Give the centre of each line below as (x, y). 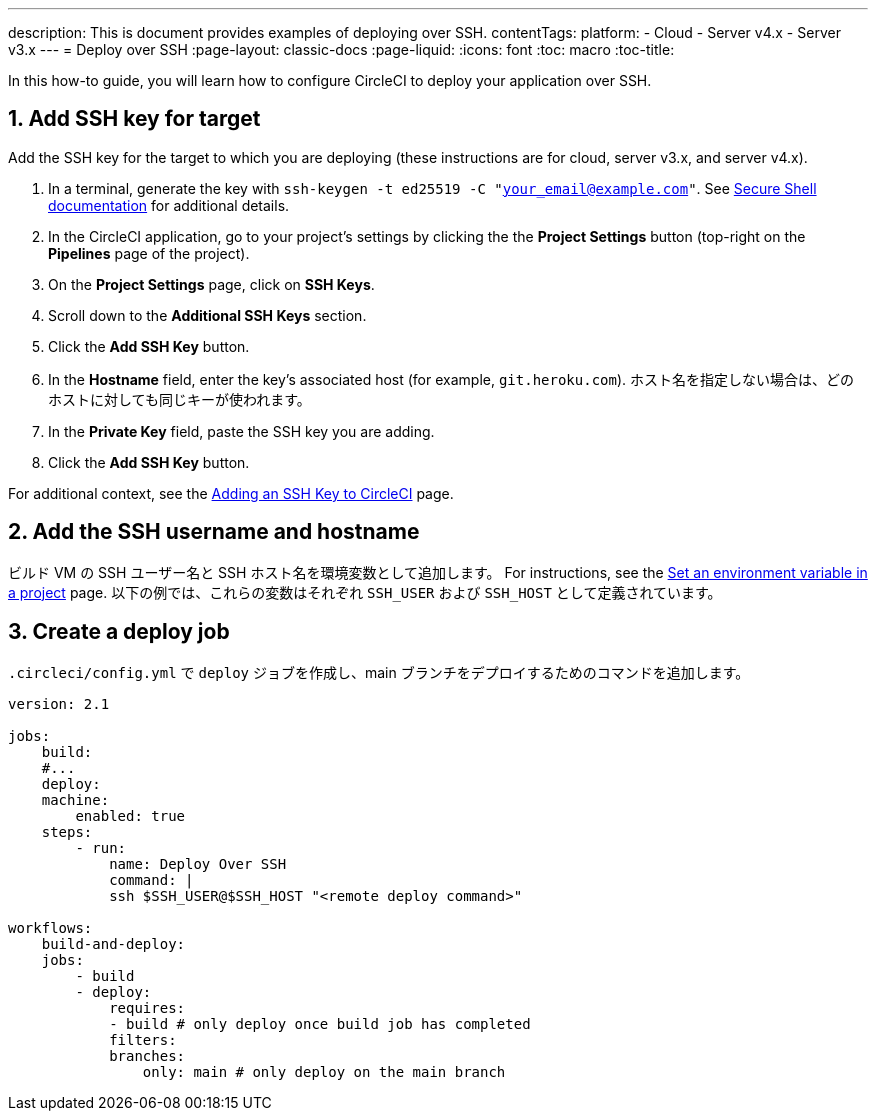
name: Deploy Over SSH (198, 863)
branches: (147, 1055)
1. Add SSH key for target (134, 119)
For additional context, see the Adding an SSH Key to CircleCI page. (231, 493)
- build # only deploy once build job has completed (320, 1023)
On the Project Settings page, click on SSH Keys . (211, 284)
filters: (143, 1039)
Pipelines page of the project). (149, 253)
